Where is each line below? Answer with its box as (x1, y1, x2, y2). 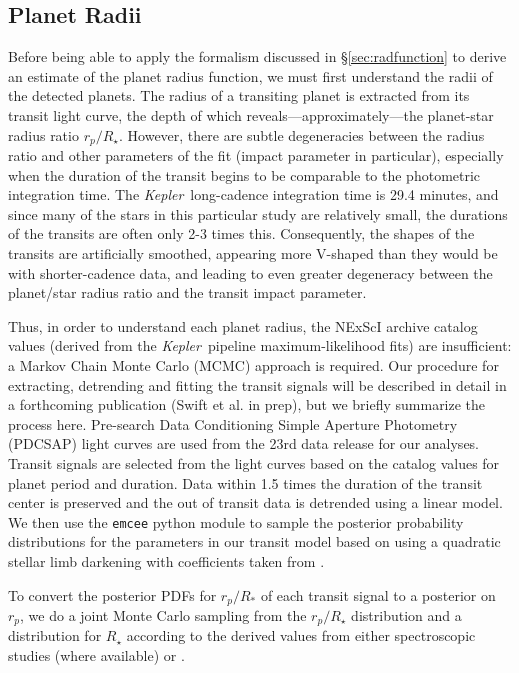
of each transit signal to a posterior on (260, 584, 496, 605)
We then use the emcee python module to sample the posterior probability (8, 511, 464, 532)
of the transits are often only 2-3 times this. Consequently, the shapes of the (8, 223, 475, 244)
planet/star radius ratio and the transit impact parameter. (8, 282, 367, 303)
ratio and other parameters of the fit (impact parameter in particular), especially (8, 145, 504, 166)
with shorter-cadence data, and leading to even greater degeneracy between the (8, 262, 493, 283)
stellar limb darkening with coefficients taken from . (8, 550, 325, 571)
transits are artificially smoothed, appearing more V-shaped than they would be (8, 243, 498, 263)
